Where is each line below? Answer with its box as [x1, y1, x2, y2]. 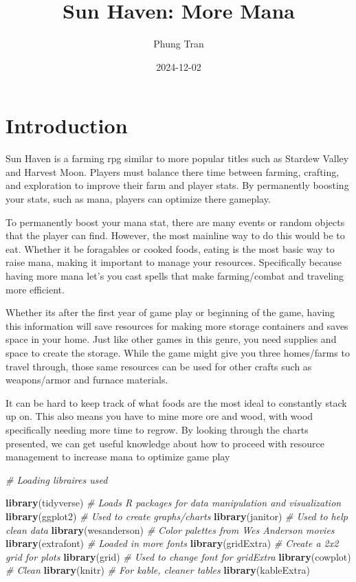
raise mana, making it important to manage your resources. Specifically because [5, 255, 342, 269]
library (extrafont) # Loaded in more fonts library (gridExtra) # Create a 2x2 [5, 536, 339, 550]
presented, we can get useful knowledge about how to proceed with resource [5, 436, 324, 450]
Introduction [5, 111, 128, 139]
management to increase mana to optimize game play [5, 449, 230, 464]
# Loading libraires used [5, 472, 108, 486]
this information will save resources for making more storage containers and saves [5, 318, 348, 333]
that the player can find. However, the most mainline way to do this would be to [5, 228, 345, 243]
